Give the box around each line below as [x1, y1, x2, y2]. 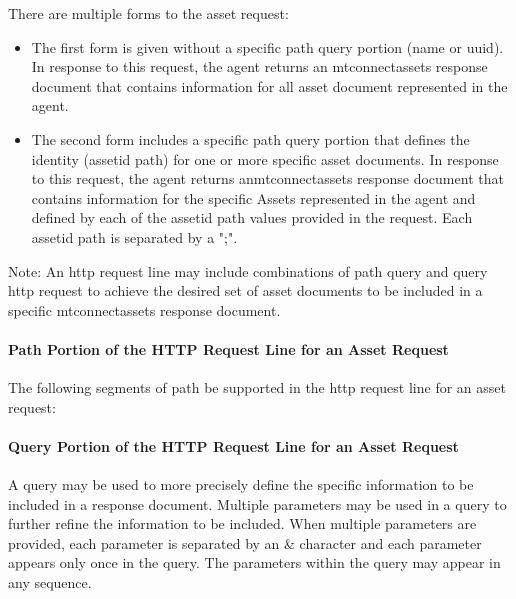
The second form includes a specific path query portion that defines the [31, 128, 470, 149]
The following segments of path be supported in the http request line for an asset [8, 377, 506, 398]
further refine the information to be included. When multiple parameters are [8, 513, 477, 534]
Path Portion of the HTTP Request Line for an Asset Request [8, 338, 449, 359]
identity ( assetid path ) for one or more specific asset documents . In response [31, 148, 499, 169]
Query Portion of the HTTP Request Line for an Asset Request [8, 435, 459, 456]
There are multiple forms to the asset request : [8, 3, 289, 23]
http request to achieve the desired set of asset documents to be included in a [8, 280, 483, 301]
